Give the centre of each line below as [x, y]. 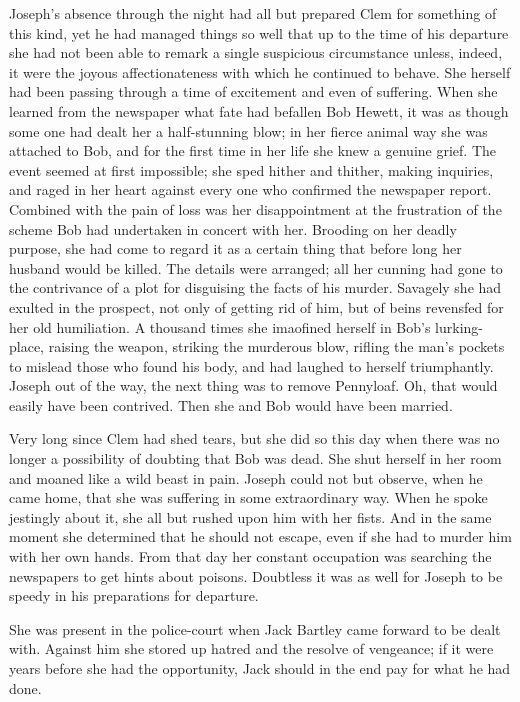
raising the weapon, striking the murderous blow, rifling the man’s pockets [276, 346]
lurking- [459, 326]
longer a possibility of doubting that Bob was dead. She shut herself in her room [255, 458]
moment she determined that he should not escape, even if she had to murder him [260, 536]
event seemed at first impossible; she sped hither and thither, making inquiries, [251, 169]
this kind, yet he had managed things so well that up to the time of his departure [259, 32]
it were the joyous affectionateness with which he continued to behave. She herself [260, 71]
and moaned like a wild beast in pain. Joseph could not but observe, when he [246, 477]
